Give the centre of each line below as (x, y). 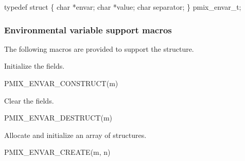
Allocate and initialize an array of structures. (75, 135)
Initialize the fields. (34, 66)
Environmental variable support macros (88, 29)
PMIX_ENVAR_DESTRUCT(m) (58, 118)
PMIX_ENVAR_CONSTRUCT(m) (61, 83)
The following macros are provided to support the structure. (99, 48)
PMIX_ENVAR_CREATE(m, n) (57, 152)
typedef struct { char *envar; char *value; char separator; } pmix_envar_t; (123, 7)
